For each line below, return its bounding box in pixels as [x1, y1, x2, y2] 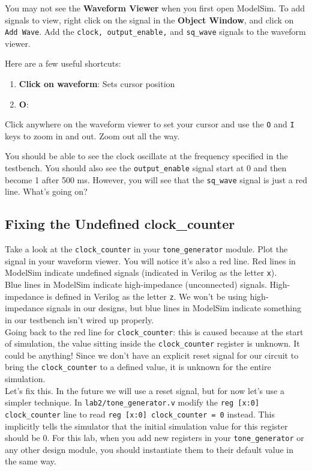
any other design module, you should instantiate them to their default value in [5, 443, 294, 455]
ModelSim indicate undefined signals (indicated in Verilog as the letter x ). [5, 266, 277, 279]
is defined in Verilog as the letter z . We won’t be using [46, 290, 247, 302]
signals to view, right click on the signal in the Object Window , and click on [5, 13, 294, 26]
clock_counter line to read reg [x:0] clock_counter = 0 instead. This [5, 407, 275, 420]
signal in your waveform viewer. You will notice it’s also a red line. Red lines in [5, 254, 296, 267]
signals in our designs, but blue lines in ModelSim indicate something [46, 302, 302, 314]
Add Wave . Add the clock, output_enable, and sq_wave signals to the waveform [5, 25, 306, 38]
